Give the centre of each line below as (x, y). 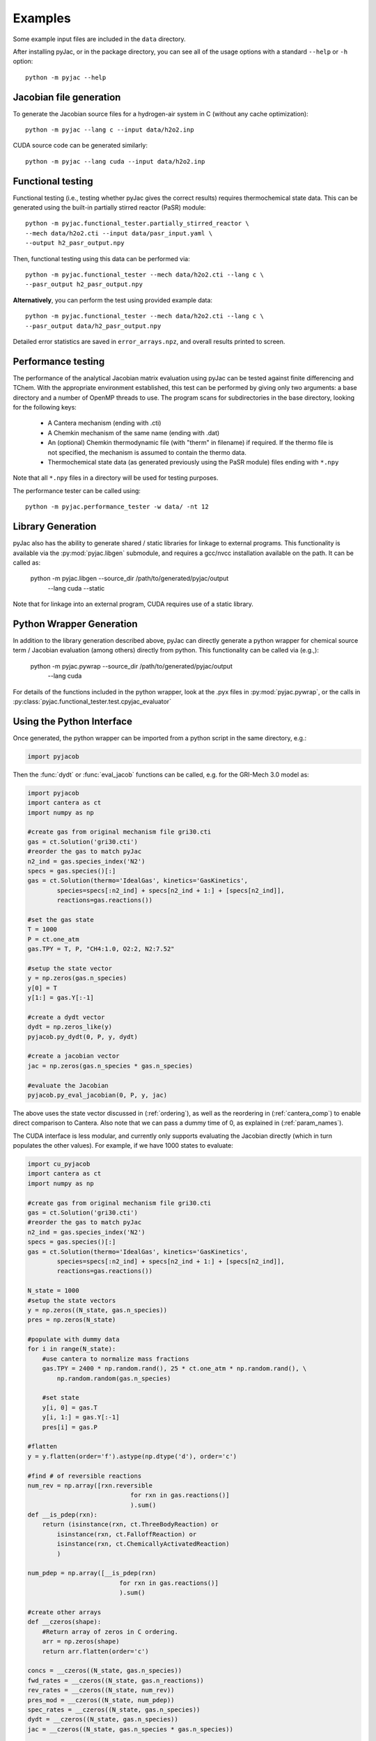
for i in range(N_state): (72, 1349)
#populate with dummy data (73, 1340)
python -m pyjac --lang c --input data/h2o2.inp (110, 130)
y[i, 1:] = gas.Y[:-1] (81, 1418)
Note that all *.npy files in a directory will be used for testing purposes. (116, 478)
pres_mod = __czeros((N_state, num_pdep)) (101, 1700)
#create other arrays (64, 1612)
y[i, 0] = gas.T (70, 1407)
